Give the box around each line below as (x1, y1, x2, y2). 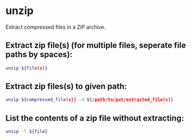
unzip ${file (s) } (5, 65, 48, 71)
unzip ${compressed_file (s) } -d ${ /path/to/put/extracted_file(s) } (5, 97, 174, 103)
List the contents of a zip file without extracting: (5, 113, 184, 123)
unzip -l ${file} (5, 129, 48, 135)
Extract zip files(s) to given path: (5, 81, 127, 91)
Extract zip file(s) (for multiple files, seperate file (5, 40, 186, 50)
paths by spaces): (5, 50, 73, 60)
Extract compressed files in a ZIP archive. (5, 23, 106, 30)
